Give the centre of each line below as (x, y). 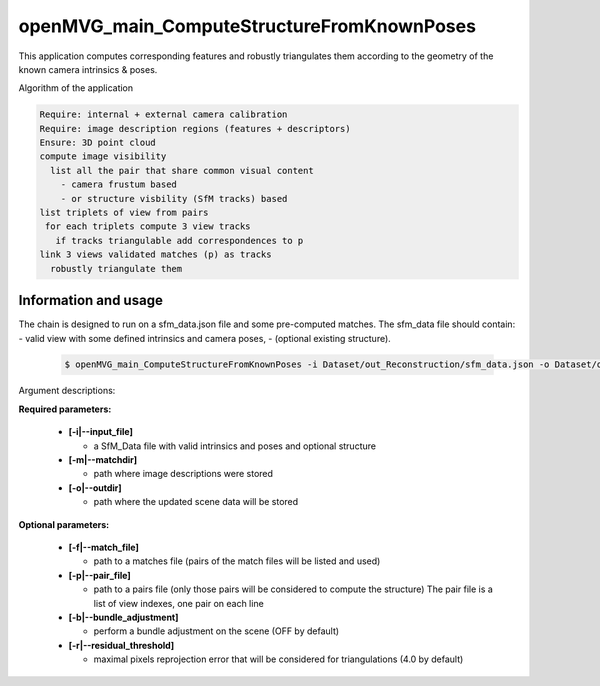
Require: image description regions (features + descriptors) (195, 128)
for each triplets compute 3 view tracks (148, 226)
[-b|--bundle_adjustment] (123, 617)
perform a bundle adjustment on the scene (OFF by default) (216, 631)
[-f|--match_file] (103, 547)
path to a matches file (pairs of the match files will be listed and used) (237, 561)
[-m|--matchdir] (103, 460)
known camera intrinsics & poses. (88, 69)
